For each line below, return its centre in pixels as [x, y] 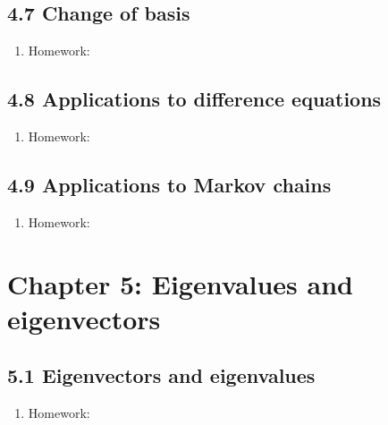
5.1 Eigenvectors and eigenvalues [161, 375]
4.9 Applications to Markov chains [169, 184]
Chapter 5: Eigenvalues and [180, 283]
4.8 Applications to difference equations [194, 99]
